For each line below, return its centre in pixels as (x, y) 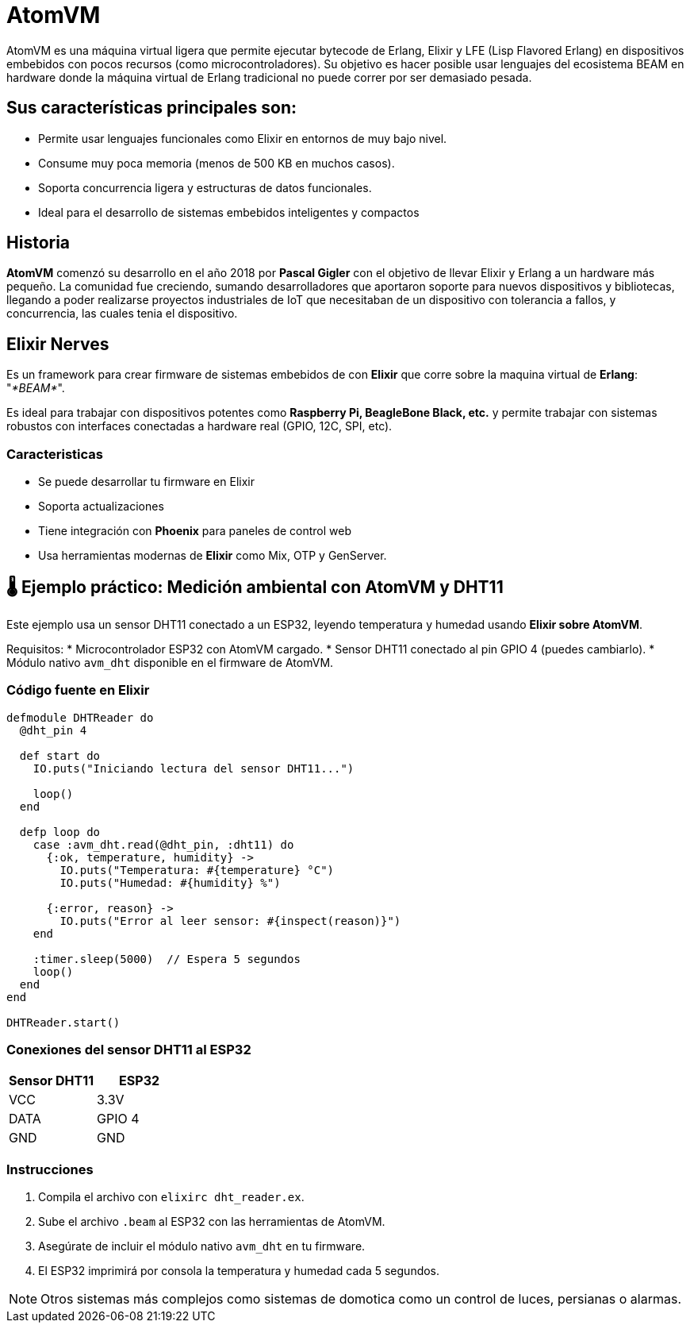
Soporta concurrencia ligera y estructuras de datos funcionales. (205, 187)
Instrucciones (50, 1169)
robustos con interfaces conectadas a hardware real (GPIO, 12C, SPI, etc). (199, 426)
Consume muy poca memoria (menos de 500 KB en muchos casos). (217, 163)
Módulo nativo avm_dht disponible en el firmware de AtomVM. (170, 662)
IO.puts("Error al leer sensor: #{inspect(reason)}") (230, 921)
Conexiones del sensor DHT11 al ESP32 (129, 1050)
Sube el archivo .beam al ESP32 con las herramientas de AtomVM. (212, 1222)
